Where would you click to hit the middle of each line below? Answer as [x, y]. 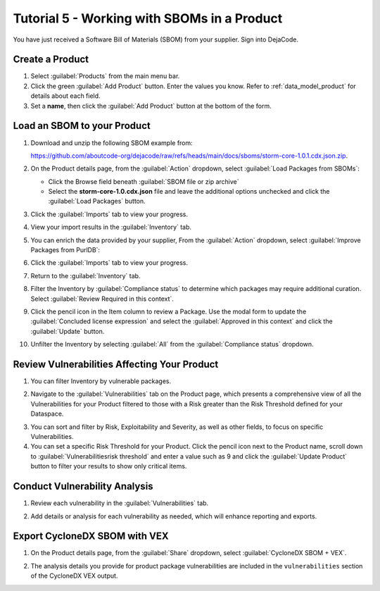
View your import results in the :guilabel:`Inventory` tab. [111, 227]
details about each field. [66, 96]
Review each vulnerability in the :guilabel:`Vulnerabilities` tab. [120, 503]
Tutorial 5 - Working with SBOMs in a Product [148, 18]
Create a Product [51, 60]
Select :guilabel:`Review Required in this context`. [102, 299]
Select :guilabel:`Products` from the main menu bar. [105, 76]
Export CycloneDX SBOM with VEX [91, 536]
